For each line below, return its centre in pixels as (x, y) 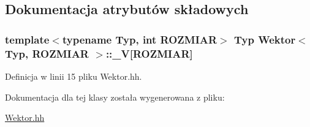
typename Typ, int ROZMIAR (140, 39)
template (27, 39)
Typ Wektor (265, 39)
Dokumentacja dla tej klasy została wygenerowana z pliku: (115, 97)
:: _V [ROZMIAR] (149, 53)
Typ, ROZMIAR (47, 53)
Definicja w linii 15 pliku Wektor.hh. (74, 76)
